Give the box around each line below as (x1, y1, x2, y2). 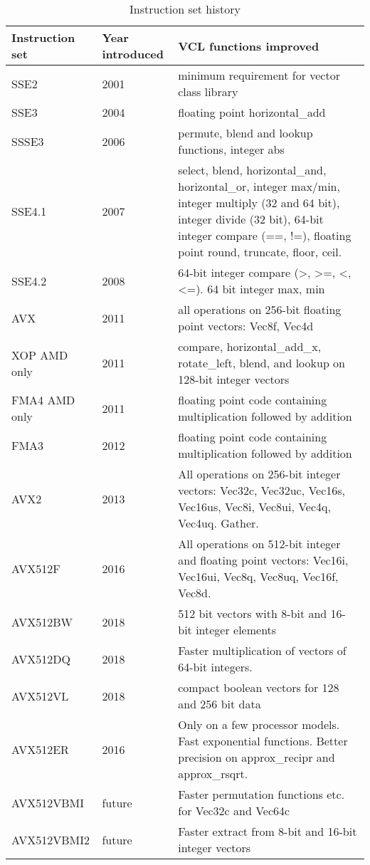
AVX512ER (11, 740, 69, 757)
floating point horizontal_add (178, 104, 326, 120)
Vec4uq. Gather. (178, 515, 259, 531)
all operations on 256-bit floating (178, 301, 342, 318)
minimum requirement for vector (178, 67, 340, 83)
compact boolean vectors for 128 (178, 679, 339, 696)
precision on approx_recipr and (178, 749, 335, 765)
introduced (102, 46, 164, 62)
